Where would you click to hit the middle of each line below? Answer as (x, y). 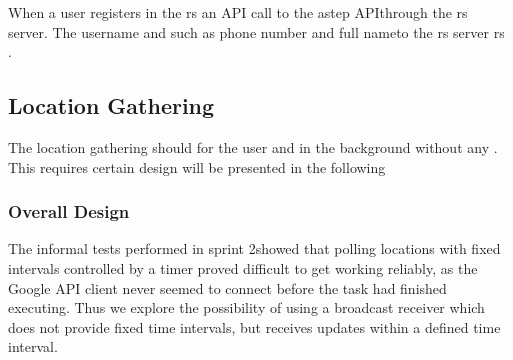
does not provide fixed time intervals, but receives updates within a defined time (254, 326)
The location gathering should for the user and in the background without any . (253, 146)
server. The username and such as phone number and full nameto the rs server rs (256, 31)
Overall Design (69, 211)
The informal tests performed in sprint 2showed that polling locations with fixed (254, 248)
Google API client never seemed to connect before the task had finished (227, 287)
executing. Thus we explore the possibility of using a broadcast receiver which (246, 307)
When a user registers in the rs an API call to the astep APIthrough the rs (238, 12)
